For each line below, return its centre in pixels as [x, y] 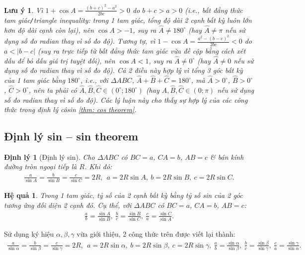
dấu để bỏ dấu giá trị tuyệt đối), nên [60, 60]
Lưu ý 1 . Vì [24, 10]
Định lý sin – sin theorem [71, 136]
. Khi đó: [98, 166]
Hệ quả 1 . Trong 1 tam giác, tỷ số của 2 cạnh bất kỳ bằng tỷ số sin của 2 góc [123, 195]
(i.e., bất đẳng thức [214, 10]
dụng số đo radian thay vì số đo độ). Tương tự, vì [80, 41]
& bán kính [227, 157]
